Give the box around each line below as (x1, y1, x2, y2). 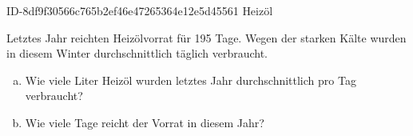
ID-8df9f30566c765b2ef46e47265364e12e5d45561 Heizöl (6, 2, 273, 18)
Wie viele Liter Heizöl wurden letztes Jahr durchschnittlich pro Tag (25, 71, 356, 88)
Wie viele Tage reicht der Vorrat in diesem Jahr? (25, 114, 264, 130)
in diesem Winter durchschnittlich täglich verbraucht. (6, 45, 268, 62)
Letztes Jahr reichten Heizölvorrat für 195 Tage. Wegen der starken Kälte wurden (6, 29, 407, 46)
